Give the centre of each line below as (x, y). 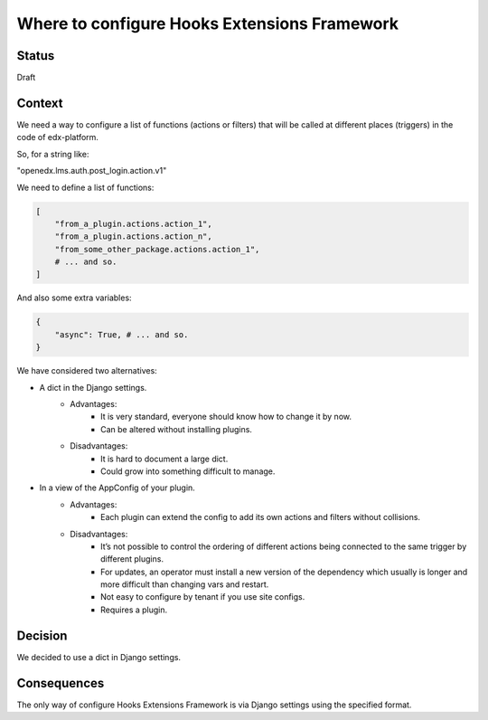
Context (40, 103)
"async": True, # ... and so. (122, 334)
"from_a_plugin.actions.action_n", (133, 237)
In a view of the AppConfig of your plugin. (117, 488)
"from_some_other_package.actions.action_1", (157, 249)
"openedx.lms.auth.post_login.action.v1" (92, 171)
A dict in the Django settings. (93, 387)
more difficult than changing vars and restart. (185, 584)
